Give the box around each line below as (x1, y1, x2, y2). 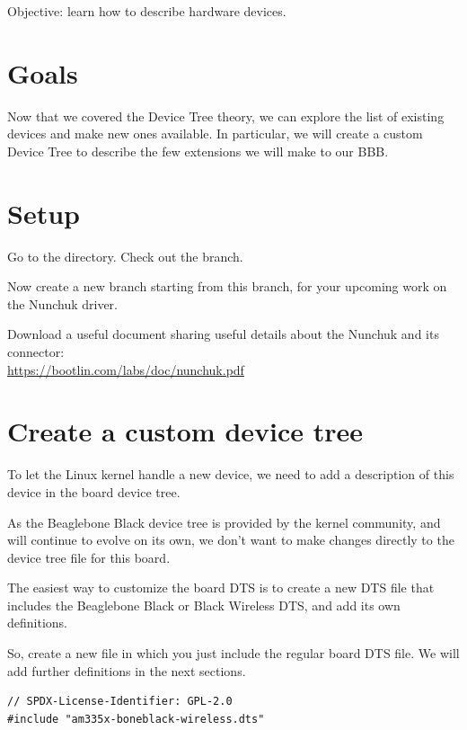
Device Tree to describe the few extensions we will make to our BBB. (7, 141, 389, 160)
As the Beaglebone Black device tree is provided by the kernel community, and (7, 512, 441, 531)
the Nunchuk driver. (7, 294, 118, 313)
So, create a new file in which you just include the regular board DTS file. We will (7, 644, 460, 663)
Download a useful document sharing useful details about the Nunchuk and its (7, 325, 439, 343)
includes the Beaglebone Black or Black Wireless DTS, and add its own (7, 595, 401, 614)
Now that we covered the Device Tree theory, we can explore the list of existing (7, 106, 445, 125)
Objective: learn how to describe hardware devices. (7, 2, 286, 20)
